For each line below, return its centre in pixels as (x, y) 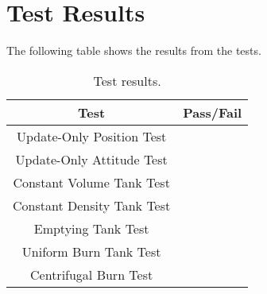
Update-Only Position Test (91, 136)
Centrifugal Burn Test (92, 274)
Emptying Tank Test (91, 228)
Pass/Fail (213, 112)
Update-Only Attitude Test (91, 159)
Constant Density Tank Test (92, 205)
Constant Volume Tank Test (91, 182)
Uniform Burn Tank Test (91, 251)
